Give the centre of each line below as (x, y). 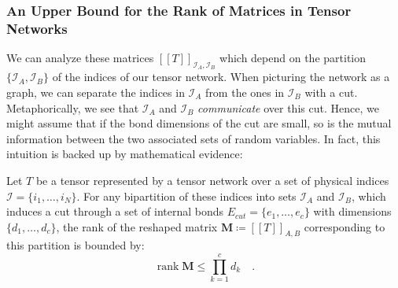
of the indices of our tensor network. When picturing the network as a (221, 77)
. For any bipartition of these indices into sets (186, 196)
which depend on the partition (293, 58)
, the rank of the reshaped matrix (137, 226)
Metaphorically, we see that (73, 107)
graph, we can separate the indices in (96, 92)
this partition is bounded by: (76, 245)
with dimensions (352, 211)
